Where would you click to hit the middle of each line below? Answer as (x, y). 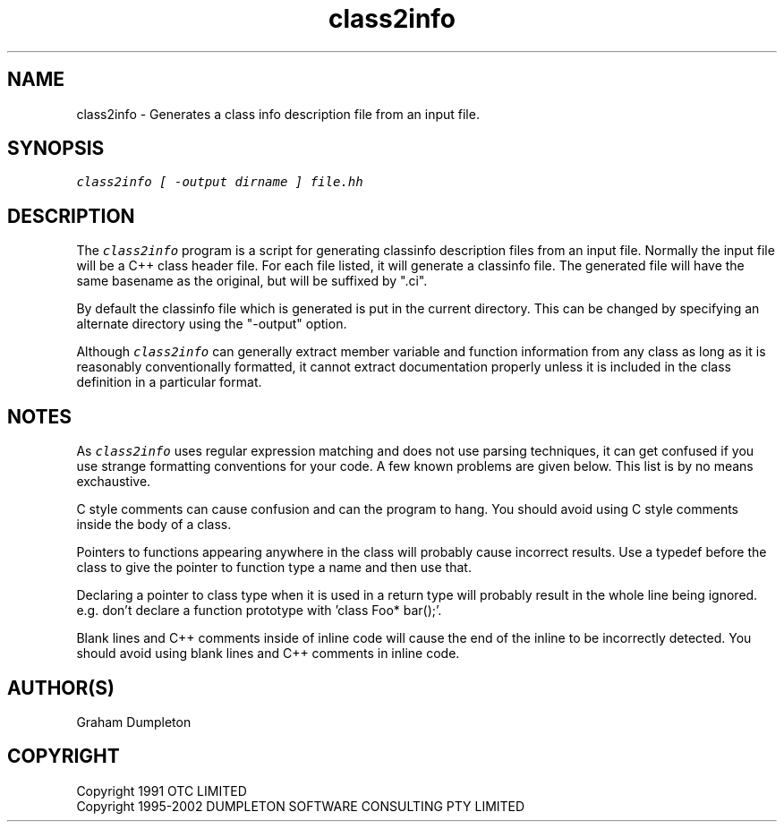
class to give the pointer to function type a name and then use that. (274, 568)
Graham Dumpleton (134, 722)
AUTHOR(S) (61, 688)
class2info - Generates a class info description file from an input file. (278, 114)
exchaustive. (114, 482)
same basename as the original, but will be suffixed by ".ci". (252, 281)
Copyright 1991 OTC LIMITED (162, 791)
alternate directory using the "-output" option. (212, 324)
